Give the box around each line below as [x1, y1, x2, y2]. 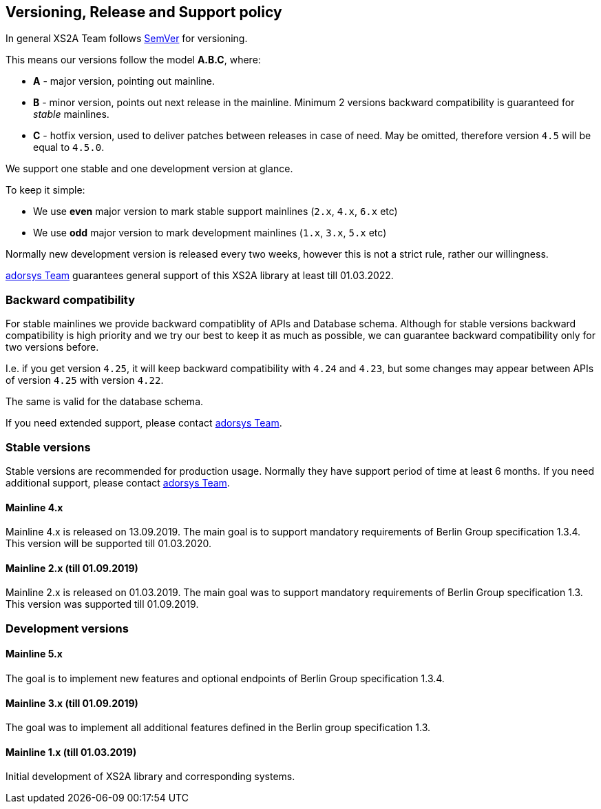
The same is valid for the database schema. [6, 396, 204, 408]
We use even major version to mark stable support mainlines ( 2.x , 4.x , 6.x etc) [33, 205, 398, 218]
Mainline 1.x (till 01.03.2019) [6, 746, 137, 758]
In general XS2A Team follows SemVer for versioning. [6, 32, 248, 45]
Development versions [6, 621, 129, 635]
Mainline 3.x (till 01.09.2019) [6, 697, 138, 709]
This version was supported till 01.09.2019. [6, 598, 199, 611]
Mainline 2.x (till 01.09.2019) [6, 562, 138, 574]
